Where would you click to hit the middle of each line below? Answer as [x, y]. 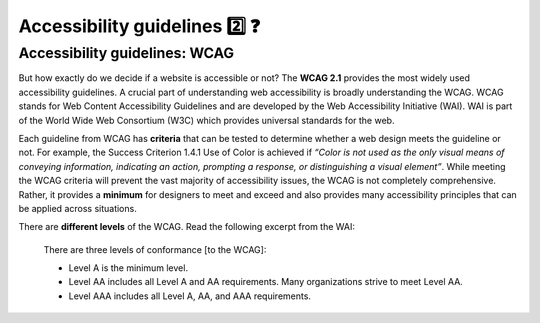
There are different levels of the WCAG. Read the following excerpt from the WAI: [186, 227]
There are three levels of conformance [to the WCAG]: [155, 249]
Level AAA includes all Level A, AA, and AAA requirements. [190, 296]
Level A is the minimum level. [128, 268]
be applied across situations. [77, 208]
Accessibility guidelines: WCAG [126, 53]
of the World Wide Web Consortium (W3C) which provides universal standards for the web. [206, 120]
